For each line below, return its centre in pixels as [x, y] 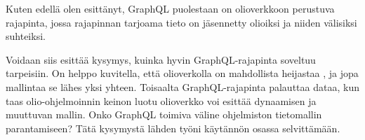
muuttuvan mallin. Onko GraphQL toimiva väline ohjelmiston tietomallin [164, 114]
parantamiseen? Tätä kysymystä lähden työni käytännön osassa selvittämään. [173, 128]
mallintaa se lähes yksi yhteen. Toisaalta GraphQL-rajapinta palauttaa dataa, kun [182, 86]
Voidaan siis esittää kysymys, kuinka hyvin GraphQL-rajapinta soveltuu [161, 59]
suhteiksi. [26, 36]
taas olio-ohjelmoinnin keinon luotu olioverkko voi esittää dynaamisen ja [161, 100]
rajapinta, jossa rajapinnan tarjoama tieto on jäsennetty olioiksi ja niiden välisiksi [181, 22]
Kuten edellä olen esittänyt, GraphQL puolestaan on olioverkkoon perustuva [170, 8]
